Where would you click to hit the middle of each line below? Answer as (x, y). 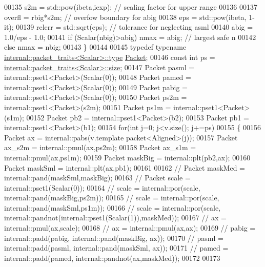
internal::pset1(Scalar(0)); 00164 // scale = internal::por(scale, (102, 187)
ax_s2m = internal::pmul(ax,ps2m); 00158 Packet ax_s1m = (100, 147)
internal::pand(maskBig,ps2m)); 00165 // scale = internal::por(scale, (112, 198)
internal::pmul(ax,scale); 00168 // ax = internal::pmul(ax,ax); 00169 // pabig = (130, 228)
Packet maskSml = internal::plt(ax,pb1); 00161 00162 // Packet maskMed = (125, 167)
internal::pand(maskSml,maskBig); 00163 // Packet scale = (97, 178)
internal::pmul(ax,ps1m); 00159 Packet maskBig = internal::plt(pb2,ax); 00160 (127, 157)
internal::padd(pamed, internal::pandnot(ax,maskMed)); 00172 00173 (112, 258)
